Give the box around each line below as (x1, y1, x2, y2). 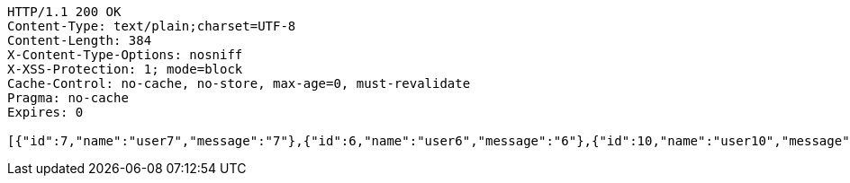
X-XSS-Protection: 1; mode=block (7, 62, 243, 76)
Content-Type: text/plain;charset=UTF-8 (7, 19, 296, 33)
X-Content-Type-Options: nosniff (7, 48, 243, 62)
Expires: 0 (7, 105, 84, 119)
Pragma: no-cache (7, 91, 129, 105)
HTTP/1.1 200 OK (7, 4, 122, 19)
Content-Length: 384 (7, 33, 152, 48)
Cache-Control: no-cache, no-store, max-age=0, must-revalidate (7, 76, 471, 91)
